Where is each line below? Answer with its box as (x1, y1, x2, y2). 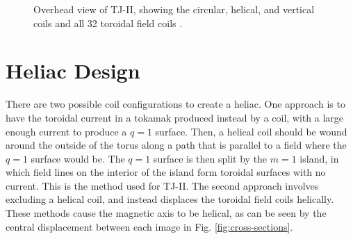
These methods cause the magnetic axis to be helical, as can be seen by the (6, 206, 327, 220)
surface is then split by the (153, 151, 268, 165)
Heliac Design (6, 56, 140, 85)
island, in (299, 151, 339, 165)
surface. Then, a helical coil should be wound (155, 124, 347, 138)
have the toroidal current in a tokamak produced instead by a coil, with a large (6, 110, 344, 124)
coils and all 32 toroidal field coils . (33, 15, 183, 30)
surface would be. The (31, 151, 125, 165)
